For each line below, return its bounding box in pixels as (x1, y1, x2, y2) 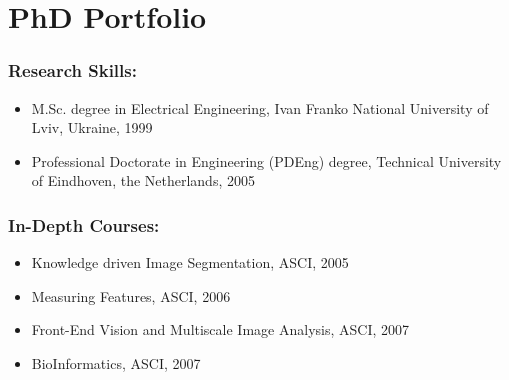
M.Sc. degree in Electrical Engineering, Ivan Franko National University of (31, 97, 489, 118)
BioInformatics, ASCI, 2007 (31, 352, 201, 373)
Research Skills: (8, 58, 137, 83)
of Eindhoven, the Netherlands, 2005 (31, 170, 255, 191)
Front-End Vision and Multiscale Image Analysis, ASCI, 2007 (31, 319, 409, 340)
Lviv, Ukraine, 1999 (31, 117, 153, 138)
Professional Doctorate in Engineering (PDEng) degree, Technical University (31, 150, 502, 171)
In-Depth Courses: (8, 212, 160, 237)
